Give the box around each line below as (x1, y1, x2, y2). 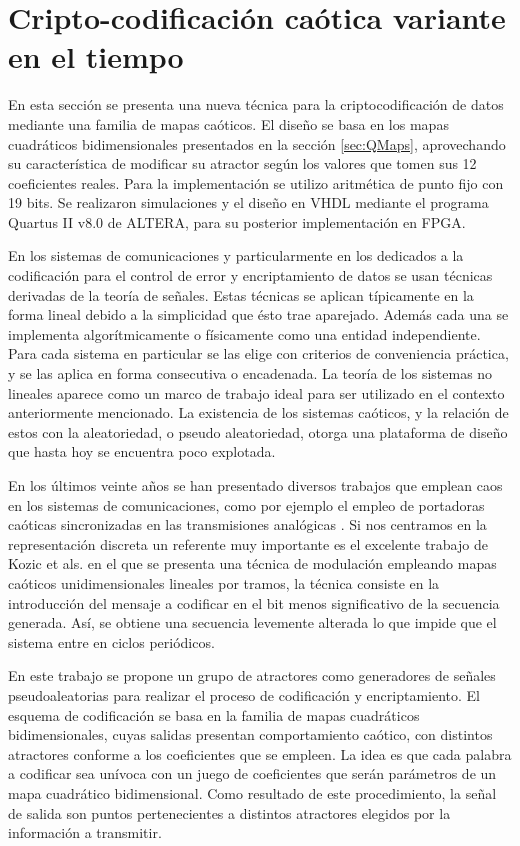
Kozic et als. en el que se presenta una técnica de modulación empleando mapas (8, 553, 497, 574)
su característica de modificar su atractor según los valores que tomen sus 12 (8, 153, 477, 174)
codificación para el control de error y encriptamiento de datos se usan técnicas (8, 265, 493, 286)
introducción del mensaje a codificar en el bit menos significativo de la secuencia (8, 592, 500, 613)
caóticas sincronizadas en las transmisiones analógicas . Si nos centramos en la (8, 514, 487, 535)
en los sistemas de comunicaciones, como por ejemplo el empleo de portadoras (8, 494, 485, 515)
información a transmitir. (8, 822, 162, 843)
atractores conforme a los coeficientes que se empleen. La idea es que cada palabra (8, 743, 512, 764)
